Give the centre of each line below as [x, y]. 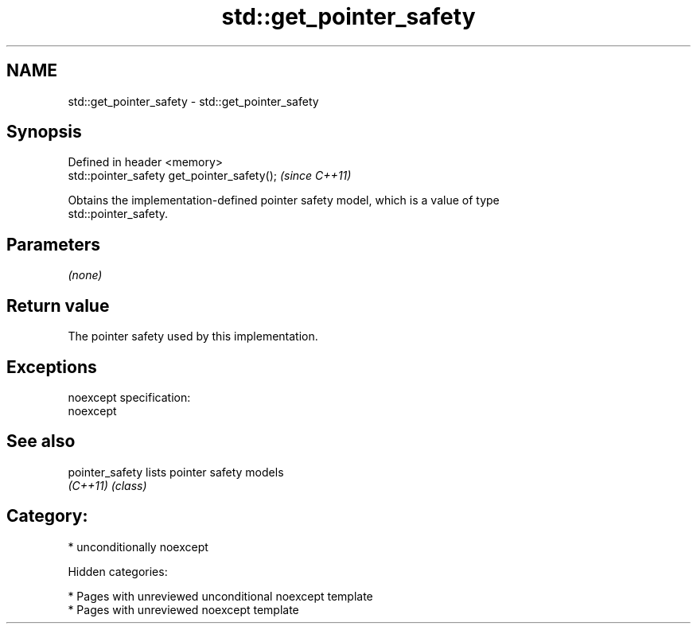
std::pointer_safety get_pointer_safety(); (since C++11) [210, 176]
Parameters [53, 244]
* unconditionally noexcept [138, 546]
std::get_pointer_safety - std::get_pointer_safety [193, 101]
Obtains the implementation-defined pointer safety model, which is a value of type [284, 200]
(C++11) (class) [107, 485]
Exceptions [52, 367]
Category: [47, 516]
